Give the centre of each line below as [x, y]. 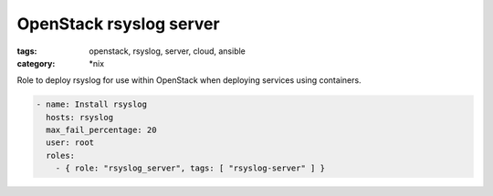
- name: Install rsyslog [92, 104]
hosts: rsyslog [80, 117]
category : [36, 63]
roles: [61, 155]
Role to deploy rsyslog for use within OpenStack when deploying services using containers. [189, 80]
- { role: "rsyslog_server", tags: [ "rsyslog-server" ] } [190, 168]
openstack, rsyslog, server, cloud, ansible [168, 51]
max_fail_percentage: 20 [101, 130]
